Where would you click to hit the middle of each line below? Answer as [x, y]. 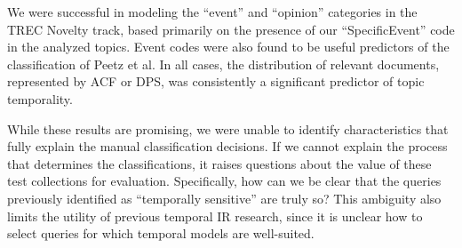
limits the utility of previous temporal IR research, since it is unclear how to [215, 216]
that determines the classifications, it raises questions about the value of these [219, 163]
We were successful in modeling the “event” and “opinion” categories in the [212, 12]
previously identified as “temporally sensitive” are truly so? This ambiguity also [224, 198]
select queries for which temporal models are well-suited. [161, 233]
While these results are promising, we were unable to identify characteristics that [228, 128]
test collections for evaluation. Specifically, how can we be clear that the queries [224, 181]
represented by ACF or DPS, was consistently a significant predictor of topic [216, 81]
